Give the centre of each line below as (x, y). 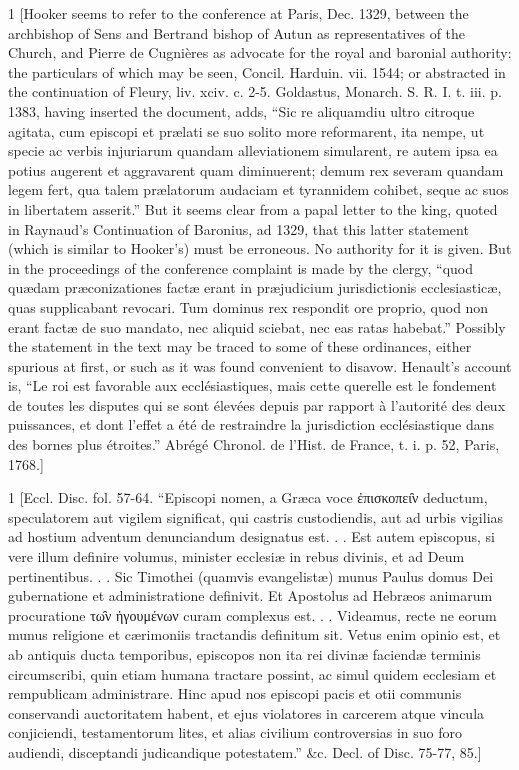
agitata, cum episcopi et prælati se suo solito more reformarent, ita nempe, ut (246, 130)
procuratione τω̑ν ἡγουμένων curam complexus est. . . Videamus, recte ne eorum (252, 614)
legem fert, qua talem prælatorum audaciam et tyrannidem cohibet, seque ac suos (258, 189)
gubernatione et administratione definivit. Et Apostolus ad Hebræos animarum (250, 595)
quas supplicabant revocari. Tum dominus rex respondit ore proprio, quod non (248, 306)
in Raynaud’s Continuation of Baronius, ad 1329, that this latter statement (238, 228)
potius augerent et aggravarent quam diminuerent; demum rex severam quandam (256, 169)
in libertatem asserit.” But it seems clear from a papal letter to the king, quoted (253, 208)
